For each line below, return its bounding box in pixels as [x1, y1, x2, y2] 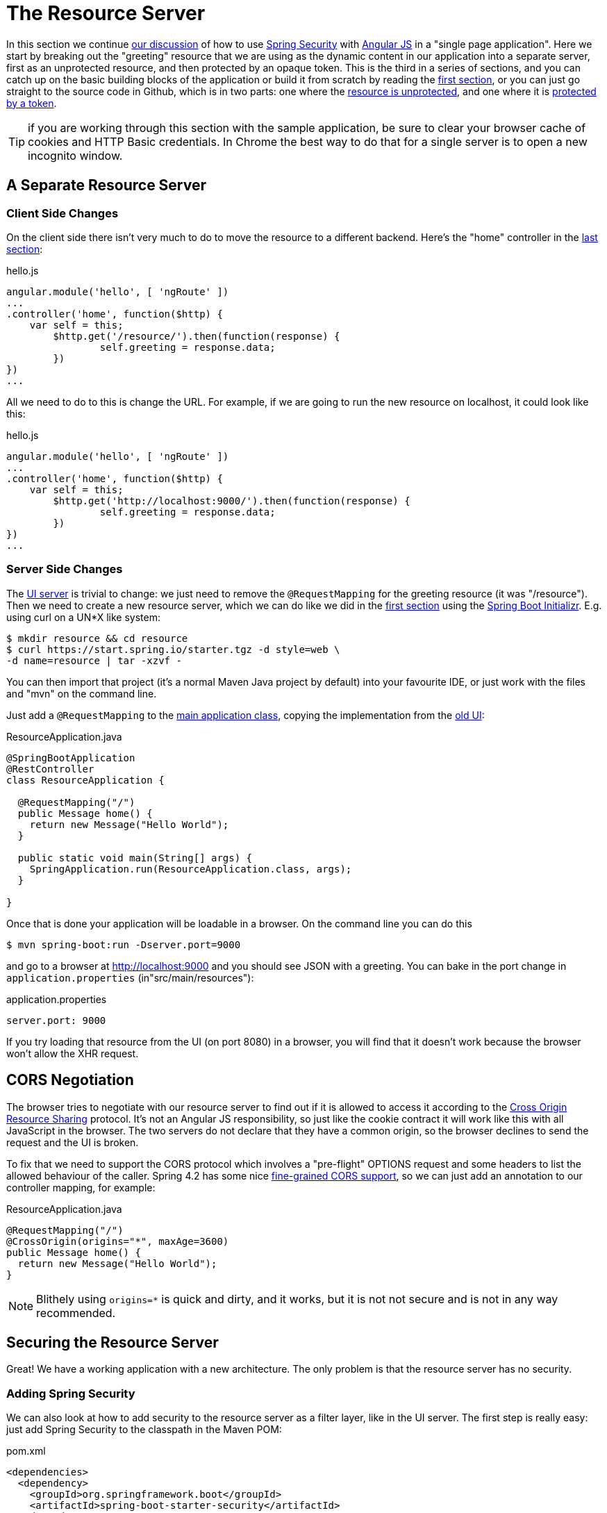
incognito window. [28, 148, 123, 163]
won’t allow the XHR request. [6, 1047, 139, 1059]
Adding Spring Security [6, 1386, 135, 1400]
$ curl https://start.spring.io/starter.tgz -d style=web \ [6, 643, 340, 655]
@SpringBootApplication [6, 752, 135, 763]
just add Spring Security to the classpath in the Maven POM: [6, 1423, 282, 1436]
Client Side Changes [6, 206, 119, 220]
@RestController [6, 763, 94, 775]
